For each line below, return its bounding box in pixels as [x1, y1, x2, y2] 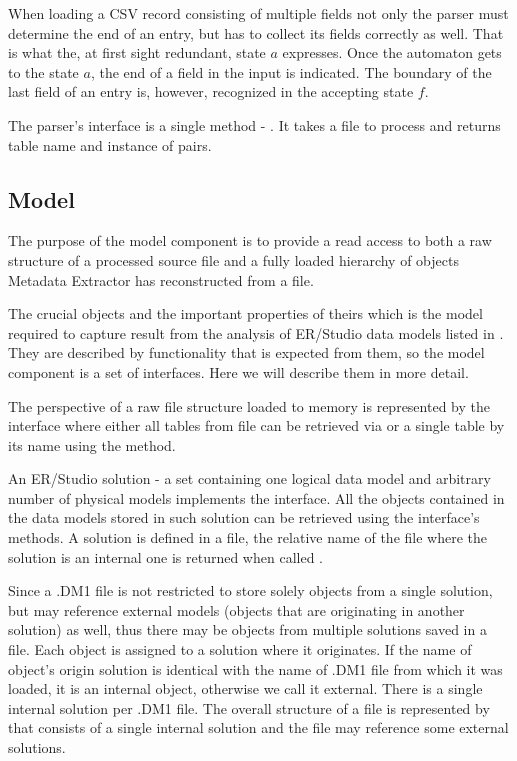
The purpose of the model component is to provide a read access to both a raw [8, 230, 492, 251]
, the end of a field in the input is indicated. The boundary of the [90, 61, 492, 82]
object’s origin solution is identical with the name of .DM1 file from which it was [8, 658, 503, 679]
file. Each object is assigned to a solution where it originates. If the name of [8, 639, 472, 660]
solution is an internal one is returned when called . [8, 546, 323, 567]
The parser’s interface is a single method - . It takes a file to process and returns [8, 114, 501, 135]
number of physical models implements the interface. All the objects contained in [8, 487, 505, 508]
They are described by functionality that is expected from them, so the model [8, 342, 485, 363]
